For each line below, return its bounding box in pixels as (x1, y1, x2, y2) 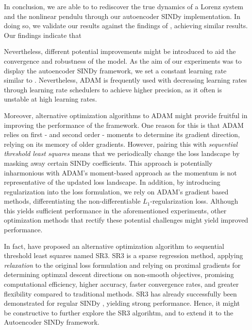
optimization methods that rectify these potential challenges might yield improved (4, 215, 249, 225)
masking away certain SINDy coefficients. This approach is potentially (4, 157, 213, 168)
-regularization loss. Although (150, 196, 238, 206)
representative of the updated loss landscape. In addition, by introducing (4, 177, 220, 187)
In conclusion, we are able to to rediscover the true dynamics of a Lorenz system (4, 1, 244, 11)
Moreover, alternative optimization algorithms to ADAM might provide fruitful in (4, 110, 248, 120)
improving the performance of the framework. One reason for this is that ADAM (4, 120, 244, 130)
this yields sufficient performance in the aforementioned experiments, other (4, 205, 227, 215)
